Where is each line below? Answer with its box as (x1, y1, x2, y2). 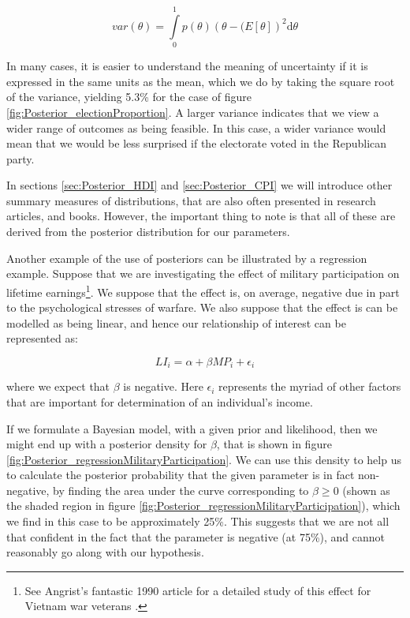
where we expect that (6, 378, 110, 395)
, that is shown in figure (216, 436, 332, 452)
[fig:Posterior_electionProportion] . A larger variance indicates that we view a (6, 103, 379, 120)
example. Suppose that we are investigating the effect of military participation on (6, 265, 400, 282)
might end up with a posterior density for (6, 436, 207, 452)
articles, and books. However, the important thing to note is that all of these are (6, 208, 396, 224)
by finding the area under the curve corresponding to (53, 481, 309, 498)
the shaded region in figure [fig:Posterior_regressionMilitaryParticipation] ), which (6, 497, 401, 514)
